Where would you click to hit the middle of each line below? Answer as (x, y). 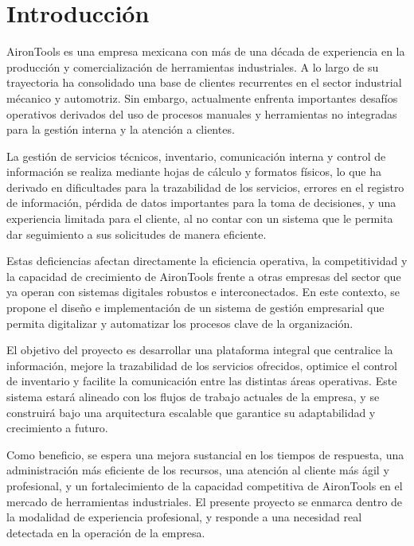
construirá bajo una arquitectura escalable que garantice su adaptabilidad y (191, 412)
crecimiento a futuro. (57, 428)
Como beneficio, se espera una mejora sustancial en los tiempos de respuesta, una (205, 454)
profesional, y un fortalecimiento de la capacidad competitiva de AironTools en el (205, 485)
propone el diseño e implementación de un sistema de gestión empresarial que (195, 308)
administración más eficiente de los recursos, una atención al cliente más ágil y (198, 470)
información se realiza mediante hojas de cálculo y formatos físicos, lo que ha (194, 172)
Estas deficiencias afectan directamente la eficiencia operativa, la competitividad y (207, 261)
